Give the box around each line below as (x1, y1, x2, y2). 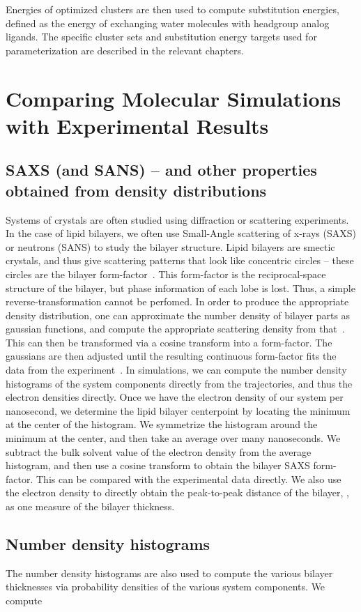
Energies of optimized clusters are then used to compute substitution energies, (6, 2, 339, 16)
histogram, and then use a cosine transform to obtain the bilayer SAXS (6, 458, 310, 473)
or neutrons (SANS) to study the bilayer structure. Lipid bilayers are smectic (6, 239, 335, 254)
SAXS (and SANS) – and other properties (6, 159, 317, 181)
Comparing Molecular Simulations (6, 84, 341, 112)
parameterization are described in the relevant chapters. (6, 43, 244, 57)
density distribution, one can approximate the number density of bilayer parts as (6, 307, 351, 322)
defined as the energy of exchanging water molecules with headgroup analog (6, 15, 330, 30)
